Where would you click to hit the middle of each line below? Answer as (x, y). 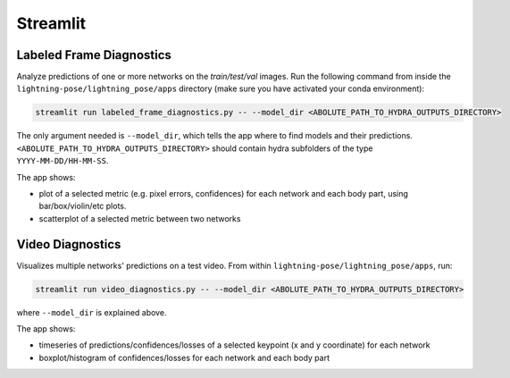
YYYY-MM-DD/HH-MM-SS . (63, 161)
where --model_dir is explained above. (92, 312)
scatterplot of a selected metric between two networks (140, 218)
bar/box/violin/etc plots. (83, 206)
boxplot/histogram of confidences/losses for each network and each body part (184, 357)
